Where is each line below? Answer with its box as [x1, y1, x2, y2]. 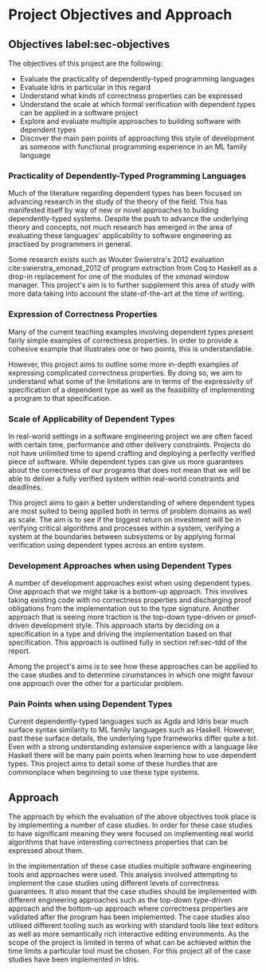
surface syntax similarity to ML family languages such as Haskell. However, [8, 725, 256, 735]
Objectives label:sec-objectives [8, 38, 170, 51]
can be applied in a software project [19, 108, 139, 117]
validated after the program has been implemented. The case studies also [8, 912, 251, 922]
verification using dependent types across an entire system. [8, 540, 205, 549]
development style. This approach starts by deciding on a [30, 621, 221, 630]
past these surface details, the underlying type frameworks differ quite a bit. [8, 733, 259, 744]
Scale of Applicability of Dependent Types [8, 413, 175, 424]
